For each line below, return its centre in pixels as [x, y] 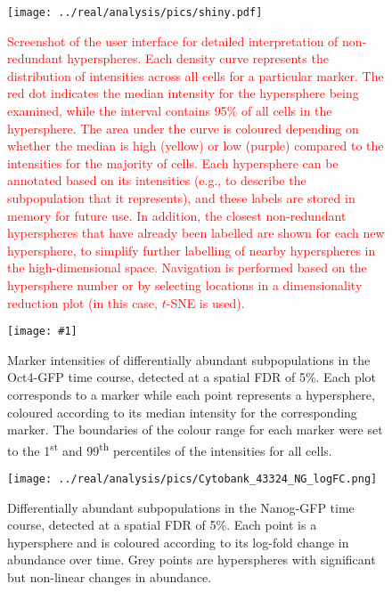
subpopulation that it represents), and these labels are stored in [181, 198]
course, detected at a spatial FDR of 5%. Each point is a [162, 525]
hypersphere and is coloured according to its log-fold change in [178, 542]
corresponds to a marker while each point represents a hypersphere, [191, 394]
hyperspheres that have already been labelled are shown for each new [196, 233]
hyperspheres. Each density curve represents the [198, 58]
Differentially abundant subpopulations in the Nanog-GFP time [181, 507]
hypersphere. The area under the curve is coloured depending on [183, 128]
